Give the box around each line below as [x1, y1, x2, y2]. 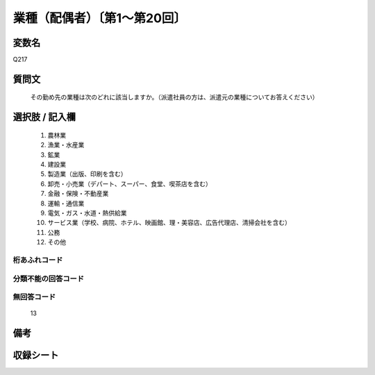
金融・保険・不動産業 [47, 190, 109, 198]
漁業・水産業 [47, 141, 85, 149]
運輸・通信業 [47, 199, 85, 208]
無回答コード [12, 292, 56, 302]
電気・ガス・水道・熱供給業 [47, 209, 127, 217]
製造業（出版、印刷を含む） [47, 170, 127, 178]
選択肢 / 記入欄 [12, 111, 76, 123]
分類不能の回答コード [12, 274, 85, 283]
